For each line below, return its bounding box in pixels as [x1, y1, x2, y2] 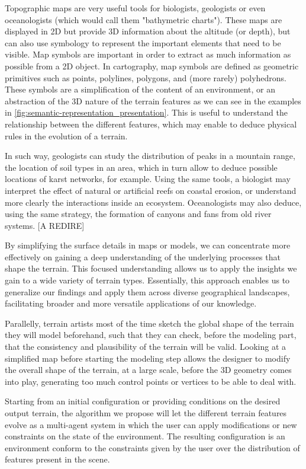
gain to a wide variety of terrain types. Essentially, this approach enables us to [5, 274, 290, 286]
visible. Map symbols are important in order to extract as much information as [5, 48, 291, 60]
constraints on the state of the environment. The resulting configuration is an [5, 430, 285, 442]
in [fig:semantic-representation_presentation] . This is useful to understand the [5, 106, 288, 119]
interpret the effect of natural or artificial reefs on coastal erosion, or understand [5, 184, 297, 196]
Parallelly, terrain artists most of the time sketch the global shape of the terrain [5, 317, 294, 329]
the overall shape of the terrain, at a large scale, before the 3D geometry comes [5, 363, 292, 376]
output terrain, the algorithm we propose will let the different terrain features [5, 407, 287, 419]
